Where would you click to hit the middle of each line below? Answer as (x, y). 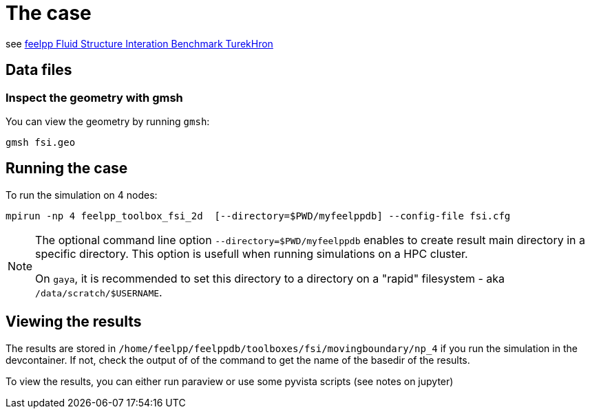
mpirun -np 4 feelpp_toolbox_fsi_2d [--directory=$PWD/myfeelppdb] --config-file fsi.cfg (258, 216)
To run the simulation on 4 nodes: (82, 195)
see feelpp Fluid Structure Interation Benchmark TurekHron (139, 43)
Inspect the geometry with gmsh (94, 97)
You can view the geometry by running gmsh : (108, 121)
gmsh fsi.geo (41, 142)
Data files (39, 70)
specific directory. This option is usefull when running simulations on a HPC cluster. (252, 253)
